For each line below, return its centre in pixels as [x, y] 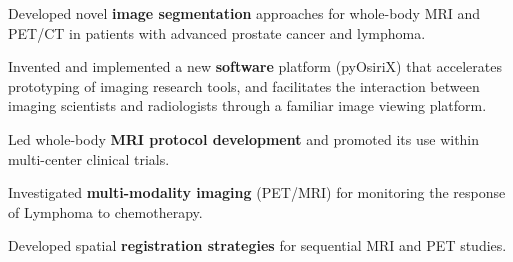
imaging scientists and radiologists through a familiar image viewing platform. [247, 105]
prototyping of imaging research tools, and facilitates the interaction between [244, 85]
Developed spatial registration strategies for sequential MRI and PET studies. [257, 245]
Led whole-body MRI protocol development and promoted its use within [244, 138]
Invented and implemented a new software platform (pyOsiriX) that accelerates [255, 66]
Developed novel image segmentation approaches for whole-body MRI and [244, 13]
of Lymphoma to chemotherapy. [105, 211]
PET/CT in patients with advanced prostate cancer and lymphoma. [217, 32]
